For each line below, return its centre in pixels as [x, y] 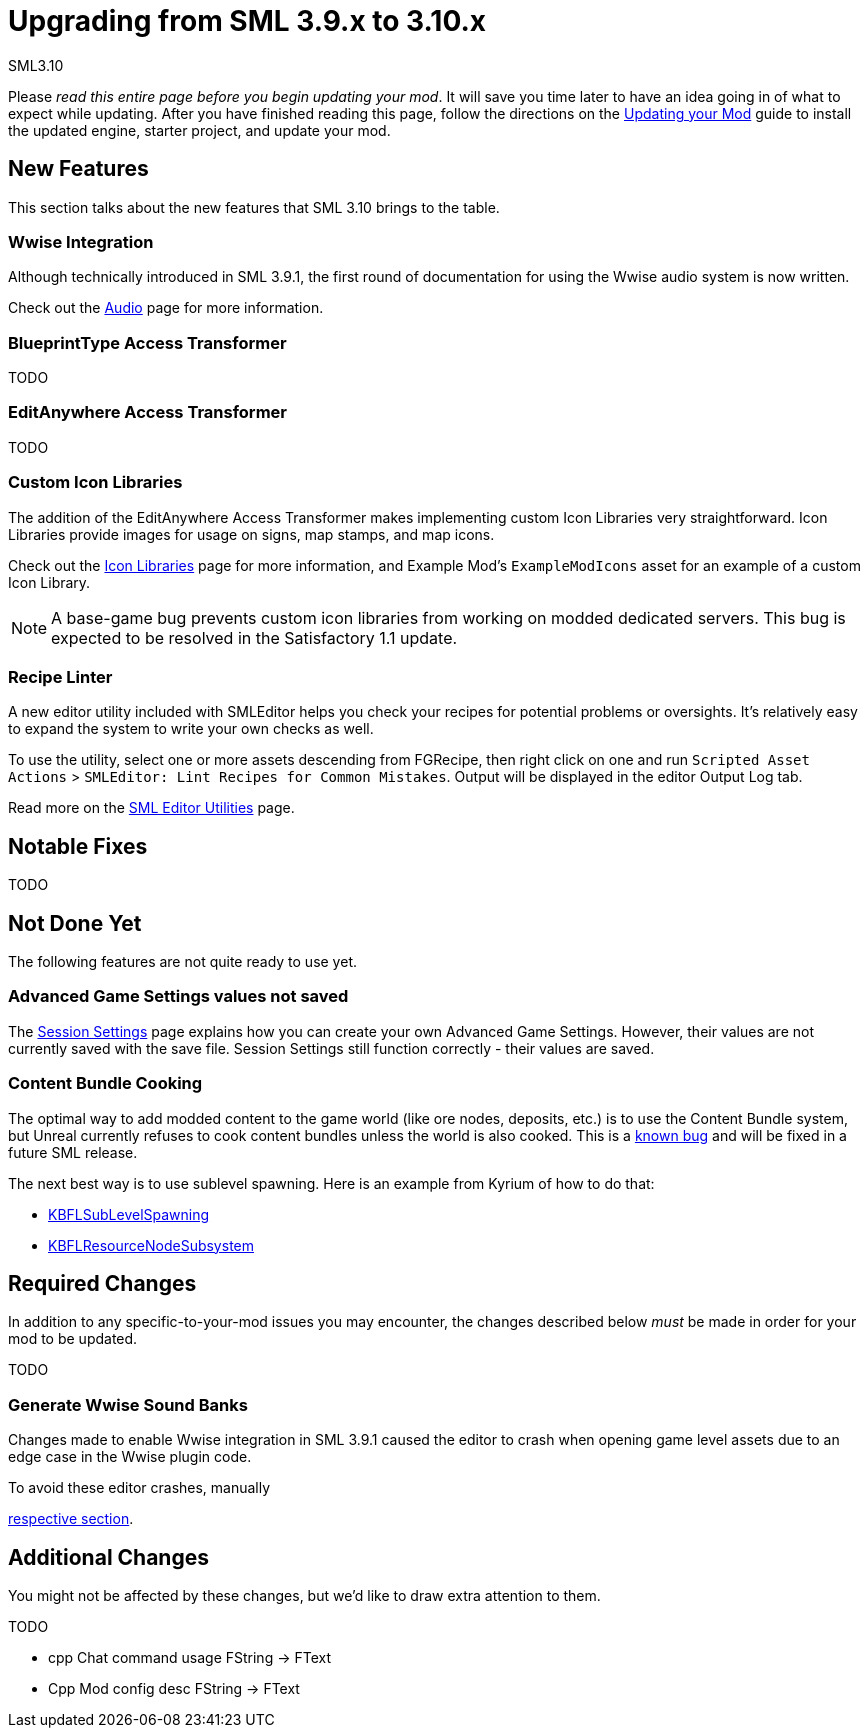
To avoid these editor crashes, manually [139, 1488]
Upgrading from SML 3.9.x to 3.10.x [247, 21]
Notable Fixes [78, 846]
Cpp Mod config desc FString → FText [174, 1688]
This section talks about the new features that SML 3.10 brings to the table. [254, 207]
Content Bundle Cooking [105, 1083]
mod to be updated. [73, 1339]
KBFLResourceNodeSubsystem [151, 1245]
